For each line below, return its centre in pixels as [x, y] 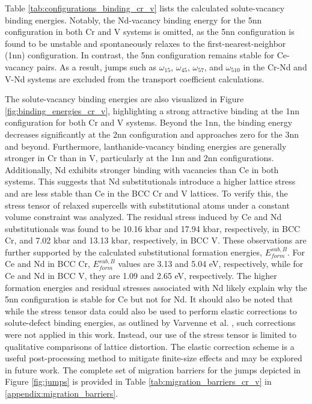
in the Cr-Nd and [275, 66]
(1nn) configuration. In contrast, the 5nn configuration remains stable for [140, 55]
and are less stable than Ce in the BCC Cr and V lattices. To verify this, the [146, 193]
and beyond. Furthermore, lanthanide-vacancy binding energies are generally [146, 146]
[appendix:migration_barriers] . [62, 393]
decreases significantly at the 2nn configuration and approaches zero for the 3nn [152, 134]
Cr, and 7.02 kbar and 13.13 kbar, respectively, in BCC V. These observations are [156, 240]
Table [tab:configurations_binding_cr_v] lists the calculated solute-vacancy [145, 8]
